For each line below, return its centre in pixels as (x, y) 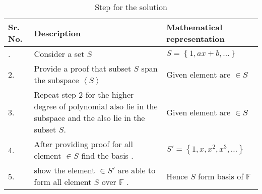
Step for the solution (131, 7)
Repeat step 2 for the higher (84, 94)
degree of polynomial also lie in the (96, 106)
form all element (63, 182)
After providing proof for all (83, 144)
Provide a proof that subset (83, 68)
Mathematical (194, 27)
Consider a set (59, 54)
